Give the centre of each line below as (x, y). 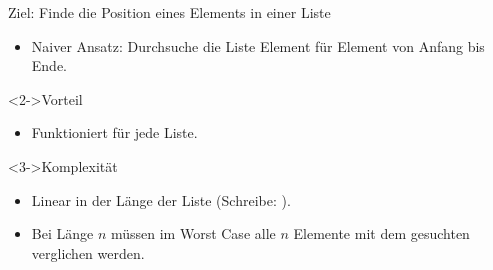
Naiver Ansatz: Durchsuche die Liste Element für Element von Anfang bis (258, 45)
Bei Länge (62, 233)
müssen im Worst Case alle (193, 233)
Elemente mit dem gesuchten (381, 233)
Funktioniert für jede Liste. (114, 132)
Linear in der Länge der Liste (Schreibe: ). (161, 199)
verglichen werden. (88, 252)
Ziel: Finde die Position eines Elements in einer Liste (169, 12)
